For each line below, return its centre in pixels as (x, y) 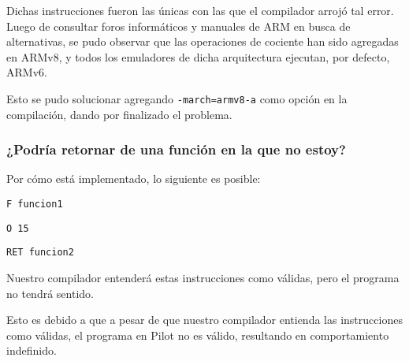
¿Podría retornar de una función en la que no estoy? (176, 149)
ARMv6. (27, 72)
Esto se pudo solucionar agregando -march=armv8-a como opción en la (177, 98)
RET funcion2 (40, 253)
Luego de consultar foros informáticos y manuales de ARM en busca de (178, 26)
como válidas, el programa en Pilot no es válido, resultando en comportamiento (198, 335)
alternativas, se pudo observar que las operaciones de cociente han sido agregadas (203, 41)
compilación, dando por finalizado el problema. (119, 114)
